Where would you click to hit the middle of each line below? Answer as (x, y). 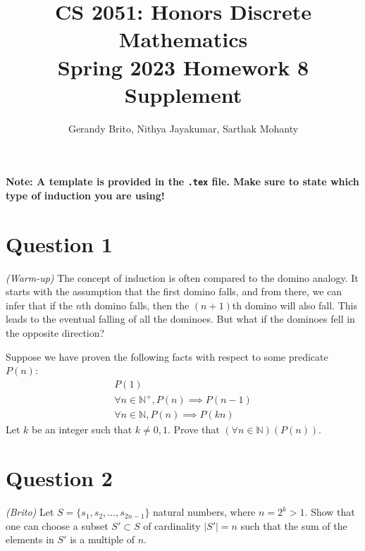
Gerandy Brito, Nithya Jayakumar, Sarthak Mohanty (183, 128)
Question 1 (59, 243)
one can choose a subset (57, 525)
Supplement (183, 94)
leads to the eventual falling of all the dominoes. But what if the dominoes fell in (180, 319)
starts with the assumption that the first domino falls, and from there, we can (174, 291)
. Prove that (193, 429)
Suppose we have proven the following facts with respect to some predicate (167, 356)
